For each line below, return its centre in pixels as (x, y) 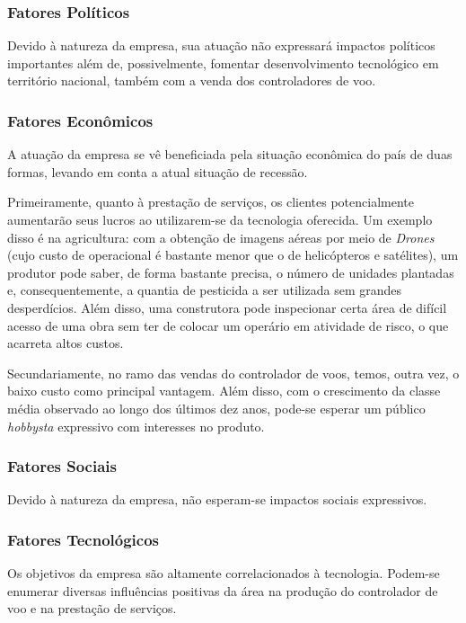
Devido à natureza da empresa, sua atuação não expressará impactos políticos (221, 45)
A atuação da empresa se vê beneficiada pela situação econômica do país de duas (230, 154)
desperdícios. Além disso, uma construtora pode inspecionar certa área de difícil (227, 307)
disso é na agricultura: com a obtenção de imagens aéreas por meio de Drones (221, 237)
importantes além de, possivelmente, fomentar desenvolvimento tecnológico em (223, 62)
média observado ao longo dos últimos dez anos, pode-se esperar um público (216, 408)
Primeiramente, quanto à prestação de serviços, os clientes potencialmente (211, 202)
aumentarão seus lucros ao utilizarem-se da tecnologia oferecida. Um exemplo (220, 219)
